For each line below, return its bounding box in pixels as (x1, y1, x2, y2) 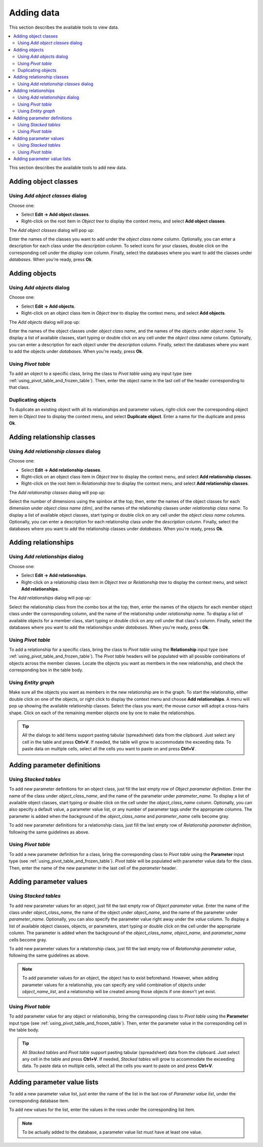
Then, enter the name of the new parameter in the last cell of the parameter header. (9, 865, 177, 871)
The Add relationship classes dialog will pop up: (9, 489, 106, 495)
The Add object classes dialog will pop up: (9, 227, 94, 233)
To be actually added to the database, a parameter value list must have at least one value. (22, 1129, 202, 1135)
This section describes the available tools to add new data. (9, 165, 127, 170)
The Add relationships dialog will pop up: (9, 595, 91, 601)
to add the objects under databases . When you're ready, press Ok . (9, 349, 144, 354)
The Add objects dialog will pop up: (9, 319, 80, 325)
